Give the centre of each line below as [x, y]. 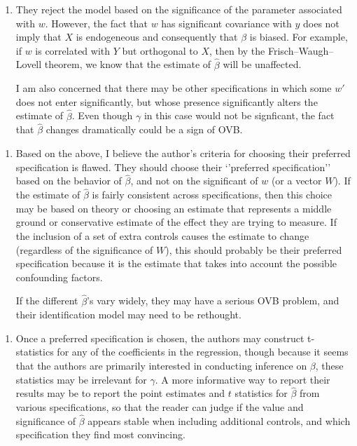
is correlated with [73, 50]
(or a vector [296, 181]
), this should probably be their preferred [254, 249]
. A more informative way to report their [243, 379]
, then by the [237, 50]
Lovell [29, 64]
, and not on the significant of [194, 181]
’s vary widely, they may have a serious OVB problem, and [213, 300]
